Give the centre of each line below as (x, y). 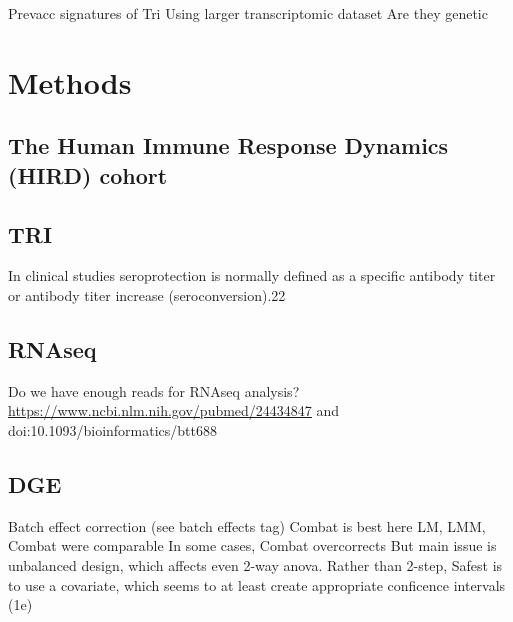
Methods (70, 81)
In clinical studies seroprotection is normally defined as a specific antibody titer (252, 275)
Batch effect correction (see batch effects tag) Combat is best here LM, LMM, (247, 525)
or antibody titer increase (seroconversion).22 (147, 294)
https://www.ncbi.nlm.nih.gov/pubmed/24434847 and (174, 410)
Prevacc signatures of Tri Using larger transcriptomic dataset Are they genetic (248, 13)
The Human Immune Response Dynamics (228, 145)
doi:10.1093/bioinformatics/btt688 (112, 429)
